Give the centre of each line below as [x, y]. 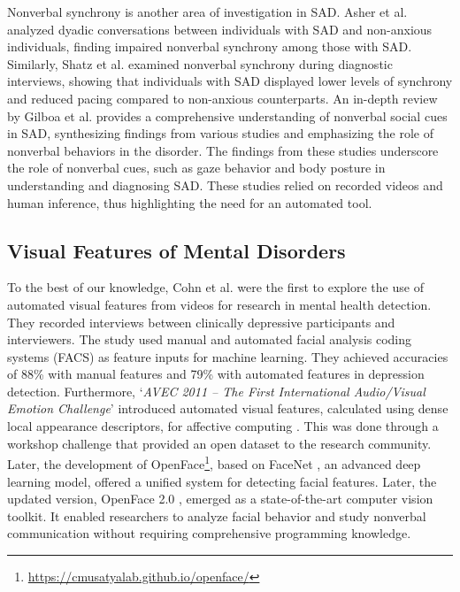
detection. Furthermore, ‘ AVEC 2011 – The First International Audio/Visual [216, 391]
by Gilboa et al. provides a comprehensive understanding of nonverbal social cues [227, 115]
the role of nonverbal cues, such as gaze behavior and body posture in [196, 168]
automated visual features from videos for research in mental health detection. [219, 304]
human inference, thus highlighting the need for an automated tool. [190, 202]
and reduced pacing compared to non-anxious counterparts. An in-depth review [222, 98]
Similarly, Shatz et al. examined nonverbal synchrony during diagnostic [200, 63]
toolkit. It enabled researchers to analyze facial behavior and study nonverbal [217, 515]
